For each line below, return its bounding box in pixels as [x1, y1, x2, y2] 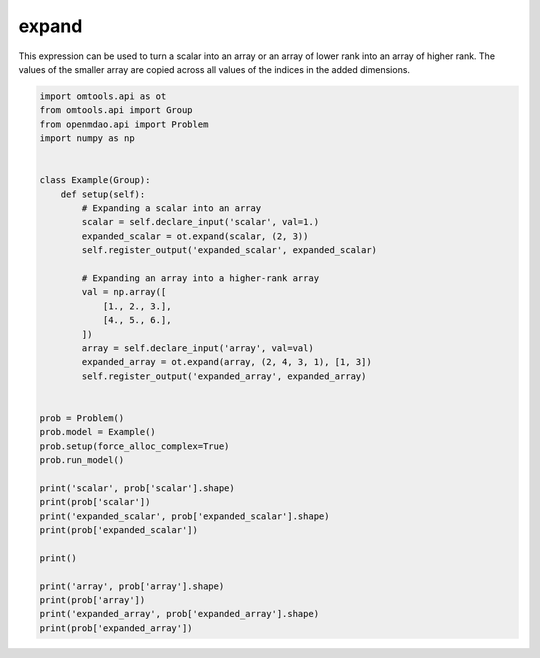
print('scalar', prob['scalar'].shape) [39, 482, 235, 494]
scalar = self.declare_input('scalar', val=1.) [81, 216, 320, 228]
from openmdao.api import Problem [39, 118, 209, 130]
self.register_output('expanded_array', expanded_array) [81, 370, 367, 382]
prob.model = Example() [39, 426, 157, 438]
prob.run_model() [39, 455, 125, 466]
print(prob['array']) [39, 594, 146, 605]
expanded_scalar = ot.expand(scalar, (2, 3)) [81, 230, 309, 242]
